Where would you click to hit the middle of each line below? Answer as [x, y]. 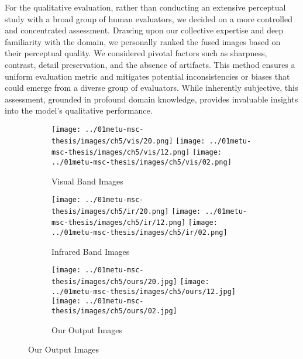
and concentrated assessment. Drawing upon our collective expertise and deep [144, 30]
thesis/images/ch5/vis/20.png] [112, 141]
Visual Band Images [87, 181]
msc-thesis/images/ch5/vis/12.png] [121, 153]
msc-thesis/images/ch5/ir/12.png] [119, 223]
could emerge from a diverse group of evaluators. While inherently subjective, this [151, 88]
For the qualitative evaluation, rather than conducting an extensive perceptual [145, 7]
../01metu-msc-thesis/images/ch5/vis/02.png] [142, 162]
